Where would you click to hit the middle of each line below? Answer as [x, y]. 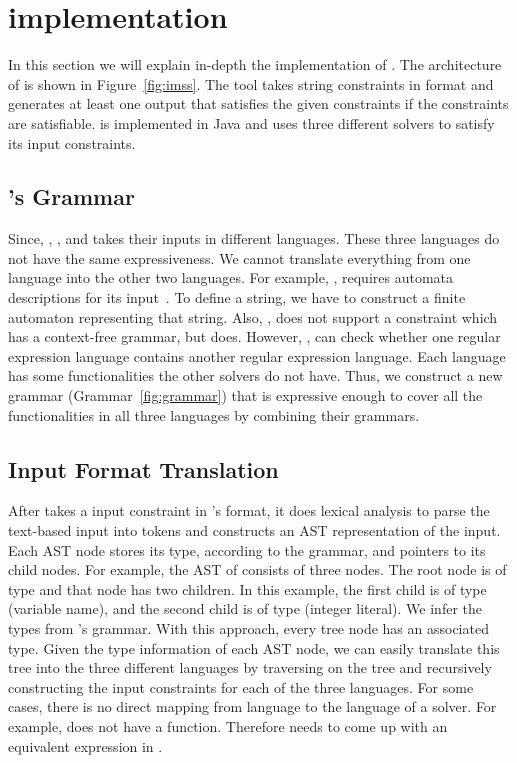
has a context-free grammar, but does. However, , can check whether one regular [254, 336]
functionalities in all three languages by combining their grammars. [214, 414]
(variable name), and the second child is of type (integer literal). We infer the [245, 608]
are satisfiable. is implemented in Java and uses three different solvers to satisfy [251, 122]
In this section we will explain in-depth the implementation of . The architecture [255, 64]
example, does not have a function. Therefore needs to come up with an [228, 725]
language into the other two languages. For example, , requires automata [231, 277]
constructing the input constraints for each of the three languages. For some [241, 686]
